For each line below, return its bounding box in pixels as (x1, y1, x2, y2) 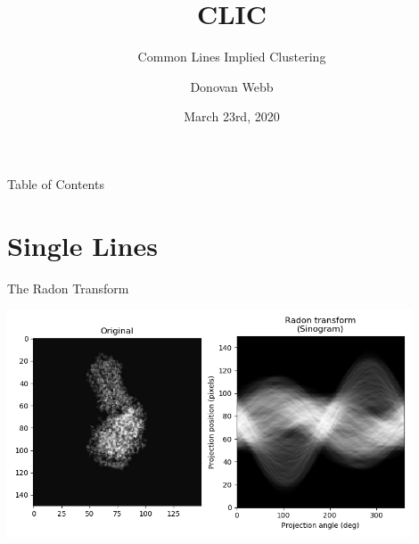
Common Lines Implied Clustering (137, 47, 326, 66)
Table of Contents (7, 174, 104, 193)
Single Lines (7, 227, 158, 263)
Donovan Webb (190, 77, 274, 95)
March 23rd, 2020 (184, 107, 280, 126)
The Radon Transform (7, 278, 129, 297)
